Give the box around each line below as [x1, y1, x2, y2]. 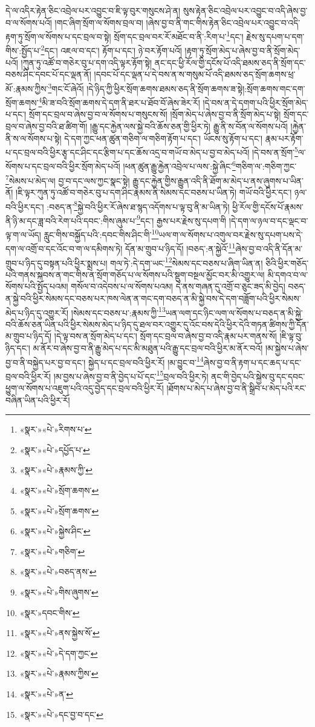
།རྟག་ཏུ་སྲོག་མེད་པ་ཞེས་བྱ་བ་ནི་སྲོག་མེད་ [184, 44, 300, 57]
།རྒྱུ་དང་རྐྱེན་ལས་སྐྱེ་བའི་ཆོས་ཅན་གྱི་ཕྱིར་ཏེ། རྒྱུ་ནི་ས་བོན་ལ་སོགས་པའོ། [89, 119, 288, 132]
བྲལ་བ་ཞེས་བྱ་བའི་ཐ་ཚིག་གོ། [5, 119, 88, 132]
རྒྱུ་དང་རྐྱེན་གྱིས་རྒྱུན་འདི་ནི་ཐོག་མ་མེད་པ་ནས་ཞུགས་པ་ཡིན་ [132, 174, 304, 187]
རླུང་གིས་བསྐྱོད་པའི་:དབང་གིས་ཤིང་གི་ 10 [44, 227, 159, 241]
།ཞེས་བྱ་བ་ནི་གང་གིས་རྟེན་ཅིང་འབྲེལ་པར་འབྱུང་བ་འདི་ [146, 16, 300, 28]
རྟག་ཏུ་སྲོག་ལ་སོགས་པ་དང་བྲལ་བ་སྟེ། [5, 30, 111, 42]
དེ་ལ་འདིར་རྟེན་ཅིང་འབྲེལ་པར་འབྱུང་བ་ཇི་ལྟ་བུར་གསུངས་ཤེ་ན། [5, 4, 181, 16]
